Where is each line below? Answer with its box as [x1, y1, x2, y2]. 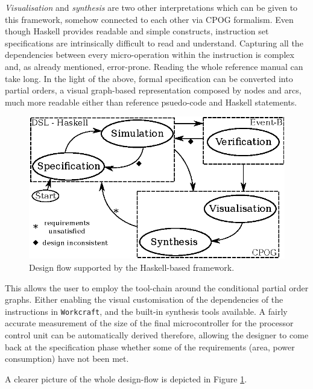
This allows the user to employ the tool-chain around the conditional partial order [5, 281, 309, 294]
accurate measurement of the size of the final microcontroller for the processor [5, 317, 294, 329]
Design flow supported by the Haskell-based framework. [29, 261, 235, 273]
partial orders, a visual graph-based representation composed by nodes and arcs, [5, 84, 302, 96]
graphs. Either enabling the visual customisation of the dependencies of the [5, 293, 283, 306]
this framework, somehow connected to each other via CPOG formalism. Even [5, 13, 294, 25]
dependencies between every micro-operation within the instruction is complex [5, 48, 294, 61]
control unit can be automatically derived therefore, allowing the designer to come [5, 328, 309, 341]
